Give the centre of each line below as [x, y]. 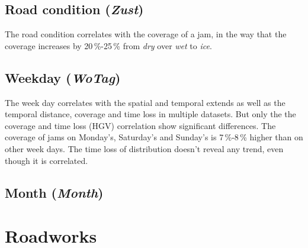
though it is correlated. [46, 160]
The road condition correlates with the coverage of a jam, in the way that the [146, 34]
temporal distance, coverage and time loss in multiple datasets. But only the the [150, 114]
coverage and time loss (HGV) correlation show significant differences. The [140, 125]
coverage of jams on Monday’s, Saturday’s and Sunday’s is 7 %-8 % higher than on [154, 137]
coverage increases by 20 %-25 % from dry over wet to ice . [108, 45]
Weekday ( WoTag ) [63, 77]
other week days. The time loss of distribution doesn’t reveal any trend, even [144, 148]
